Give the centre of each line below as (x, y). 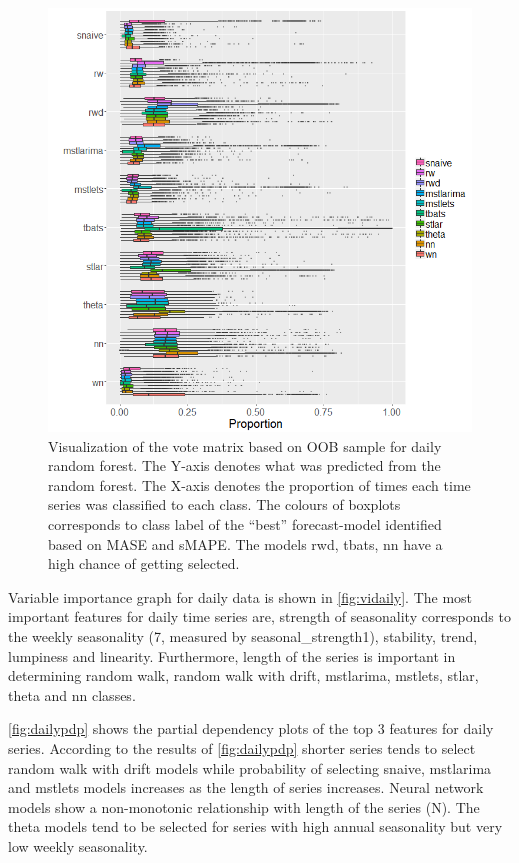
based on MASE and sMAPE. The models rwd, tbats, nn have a (245, 543)
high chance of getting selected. (144, 563)
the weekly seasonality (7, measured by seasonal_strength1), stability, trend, (243, 635)
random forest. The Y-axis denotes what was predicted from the (244, 465)
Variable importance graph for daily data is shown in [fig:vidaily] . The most (240, 596)
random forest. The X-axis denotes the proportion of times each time (259, 484)
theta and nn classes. (72, 694)
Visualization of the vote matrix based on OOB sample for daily (245, 445)
